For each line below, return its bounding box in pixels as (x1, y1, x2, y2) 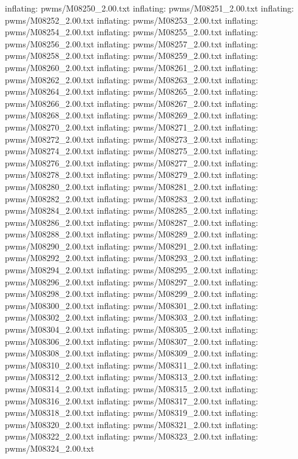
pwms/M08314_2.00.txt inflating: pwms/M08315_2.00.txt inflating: (5, 382, 259, 395)
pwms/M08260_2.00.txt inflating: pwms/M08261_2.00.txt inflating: (5, 61, 259, 73)
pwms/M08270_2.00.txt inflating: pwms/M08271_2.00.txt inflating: (5, 120, 259, 133)
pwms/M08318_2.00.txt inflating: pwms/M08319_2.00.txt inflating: (5, 406, 259, 419)
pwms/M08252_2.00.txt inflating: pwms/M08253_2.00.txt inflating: (5, 13, 259, 26)
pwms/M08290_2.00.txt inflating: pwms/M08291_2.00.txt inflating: (5, 239, 259, 252)
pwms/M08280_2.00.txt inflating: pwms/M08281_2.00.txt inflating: (5, 180, 259, 192)
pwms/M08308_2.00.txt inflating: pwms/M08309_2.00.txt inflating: (5, 347, 259, 359)
